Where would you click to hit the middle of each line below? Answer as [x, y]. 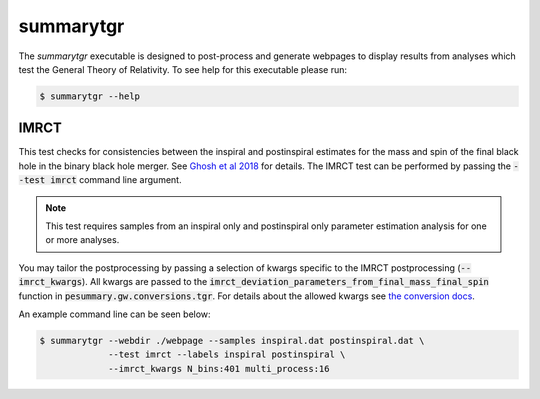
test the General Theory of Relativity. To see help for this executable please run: [183, 69]
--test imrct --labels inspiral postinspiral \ [227, 354]
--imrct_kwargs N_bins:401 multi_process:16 [219, 368]
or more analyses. [82, 240]
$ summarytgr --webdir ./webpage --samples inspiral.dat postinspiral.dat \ [232, 340]
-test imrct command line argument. [100, 180]
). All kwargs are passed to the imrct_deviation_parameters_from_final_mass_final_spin [285, 282]
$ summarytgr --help [89, 96]
